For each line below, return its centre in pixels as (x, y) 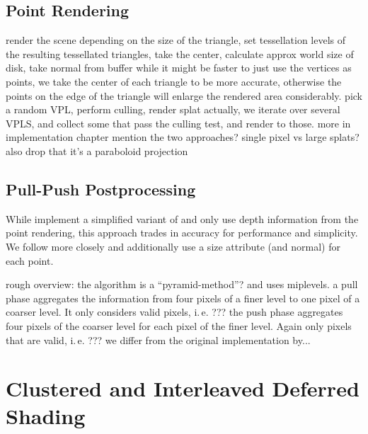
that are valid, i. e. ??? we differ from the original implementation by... (158, 339)
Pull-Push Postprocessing (101, 189)
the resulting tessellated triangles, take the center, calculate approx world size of (180, 53)
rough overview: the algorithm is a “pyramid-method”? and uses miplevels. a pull (182, 284)
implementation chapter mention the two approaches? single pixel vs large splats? (183, 137)
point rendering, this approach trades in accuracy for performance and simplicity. (182, 233)
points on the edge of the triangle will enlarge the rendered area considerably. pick (184, 95)
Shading (46, 416)
